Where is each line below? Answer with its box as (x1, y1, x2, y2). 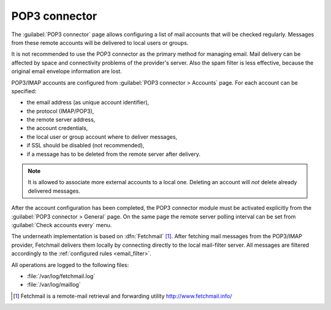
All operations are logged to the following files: (11, 261, 129, 268)
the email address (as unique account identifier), (26, 99, 150, 106)
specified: (11, 87, 37, 95)
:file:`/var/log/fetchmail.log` (26, 272, 96, 279)
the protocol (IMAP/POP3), (26, 107, 94, 115)
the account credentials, (26, 125, 88, 132)
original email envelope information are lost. (11, 68, 122, 75)
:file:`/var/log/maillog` (26, 281, 81, 289)
